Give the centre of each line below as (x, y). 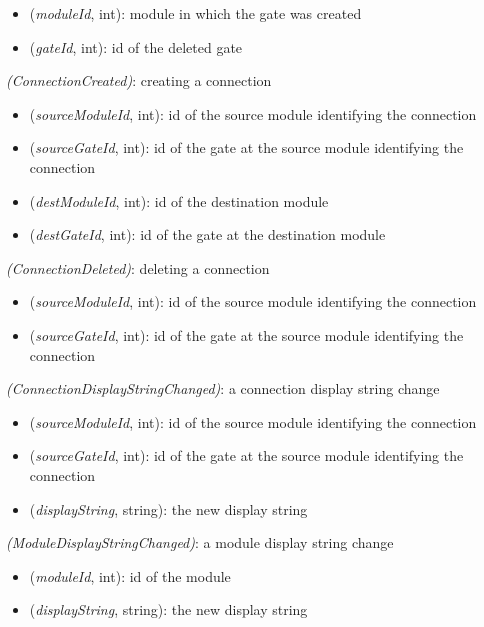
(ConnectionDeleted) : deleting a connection (138, 267)
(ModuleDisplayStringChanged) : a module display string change (200, 542)
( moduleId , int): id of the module (130, 575)
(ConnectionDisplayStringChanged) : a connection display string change (223, 388)
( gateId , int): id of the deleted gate (136, 46)
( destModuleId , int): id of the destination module (179, 200)
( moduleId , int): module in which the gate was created (195, 13)
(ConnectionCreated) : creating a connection (139, 80)
